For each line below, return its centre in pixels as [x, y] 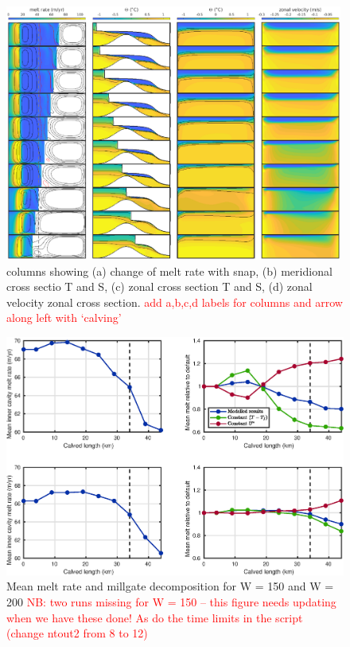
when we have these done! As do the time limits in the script [155, 617]
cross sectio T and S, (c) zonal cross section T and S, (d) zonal [159, 286]
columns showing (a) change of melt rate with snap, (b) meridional [169, 271]
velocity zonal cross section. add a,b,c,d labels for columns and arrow [175, 302]
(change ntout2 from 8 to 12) [77, 633]
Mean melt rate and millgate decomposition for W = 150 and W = [170, 586]
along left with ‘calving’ [64, 318]
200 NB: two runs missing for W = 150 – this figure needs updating [171, 602]
